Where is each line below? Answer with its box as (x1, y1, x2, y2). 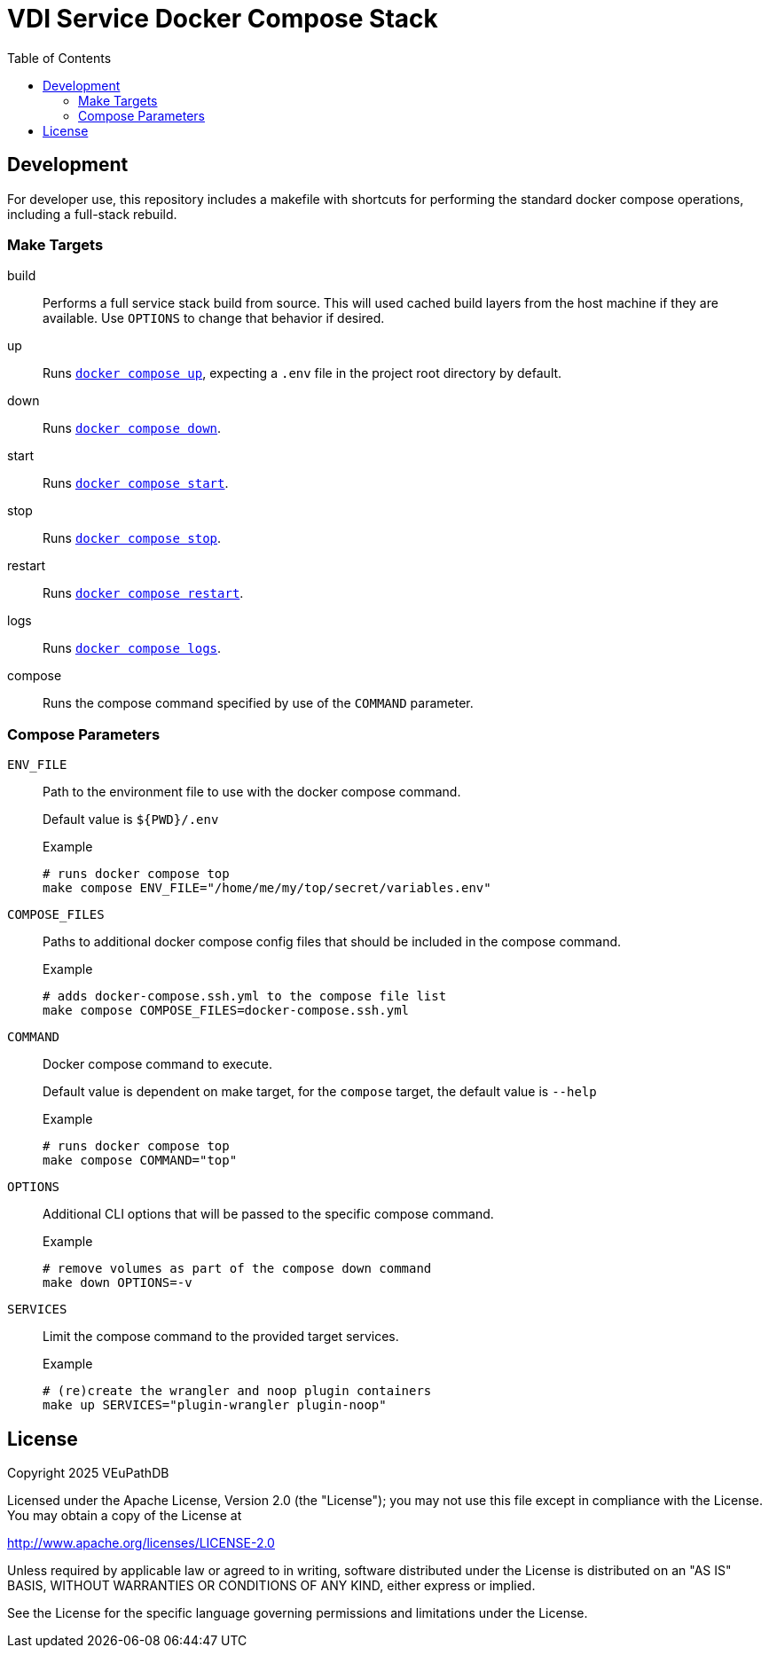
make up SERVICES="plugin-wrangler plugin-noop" (43, 1398, 387, 1413)
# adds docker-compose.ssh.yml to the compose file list (43, 989, 447, 1004)
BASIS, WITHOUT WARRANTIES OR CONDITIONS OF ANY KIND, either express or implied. (7, 1577, 536, 1593)
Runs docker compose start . (43, 475, 229, 491)
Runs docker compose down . (43, 420, 222, 436)
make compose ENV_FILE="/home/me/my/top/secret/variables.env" (43, 881, 491, 896)
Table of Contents (7, 50, 112, 66)
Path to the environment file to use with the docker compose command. (43, 784, 461, 800)
